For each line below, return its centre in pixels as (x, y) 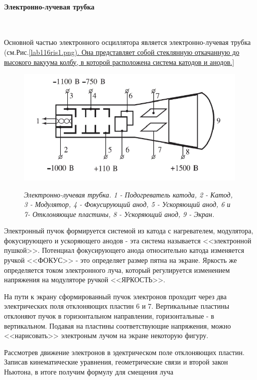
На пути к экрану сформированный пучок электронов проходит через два (115, 296)
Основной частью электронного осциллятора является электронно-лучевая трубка (128, 42)
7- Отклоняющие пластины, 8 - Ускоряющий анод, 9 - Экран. (119, 214)
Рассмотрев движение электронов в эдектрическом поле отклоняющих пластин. (124, 352)
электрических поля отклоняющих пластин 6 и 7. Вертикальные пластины (117, 306)
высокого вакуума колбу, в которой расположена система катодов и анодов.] (119, 62)
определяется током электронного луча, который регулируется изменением (117, 270)
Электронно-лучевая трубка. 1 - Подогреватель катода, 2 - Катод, (128, 194)
